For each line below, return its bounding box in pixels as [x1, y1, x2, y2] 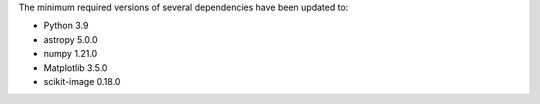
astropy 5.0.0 [43, 33, 98, 45]
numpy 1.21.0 [43, 48, 98, 60]
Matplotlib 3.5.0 [43, 61, 108, 74]
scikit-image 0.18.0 [43, 75, 121, 87]
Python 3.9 [43, 20, 89, 32]
